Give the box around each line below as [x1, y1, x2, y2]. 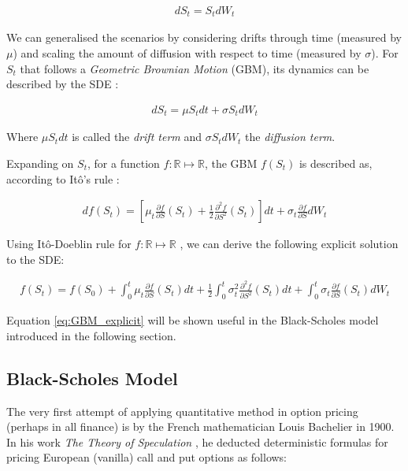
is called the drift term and [72, 128, 202, 145]
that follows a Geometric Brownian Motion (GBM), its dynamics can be [20, 60, 369, 76]
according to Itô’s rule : [6, 170, 120, 187]
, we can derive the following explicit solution [180, 235, 399, 252]
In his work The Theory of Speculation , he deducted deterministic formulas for [6, 433, 388, 450]
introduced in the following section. [6, 327, 176, 343]
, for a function [87, 154, 160, 171]
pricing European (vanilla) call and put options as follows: [6, 449, 287, 465]
